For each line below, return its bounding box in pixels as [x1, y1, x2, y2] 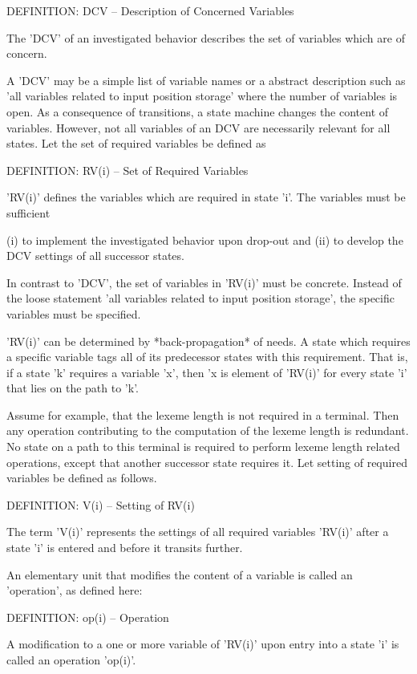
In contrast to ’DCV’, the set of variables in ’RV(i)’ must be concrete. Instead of [6, 274, 402, 290]
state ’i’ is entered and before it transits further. [6, 539, 243, 556]
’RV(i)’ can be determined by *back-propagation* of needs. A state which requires [6, 332, 411, 349]
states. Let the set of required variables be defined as [6, 135, 266, 152]
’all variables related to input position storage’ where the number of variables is [6, 87, 398, 104]
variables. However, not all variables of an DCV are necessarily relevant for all [6, 119, 391, 136]
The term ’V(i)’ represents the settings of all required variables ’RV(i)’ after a [6, 523, 389, 540]
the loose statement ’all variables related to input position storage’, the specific [6, 290, 395, 307]
